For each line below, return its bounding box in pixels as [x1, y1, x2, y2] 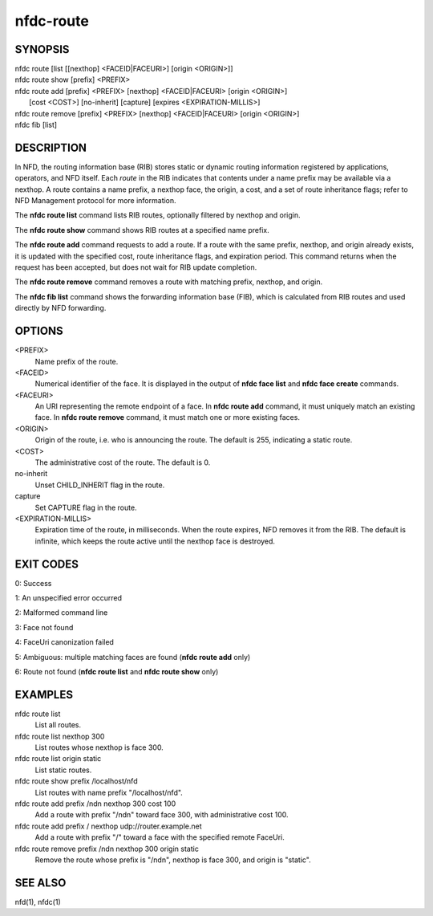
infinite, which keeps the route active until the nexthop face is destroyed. [34, 536, 276, 546]
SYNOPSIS [14, 43, 70, 56]
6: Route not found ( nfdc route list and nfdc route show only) [14, 667, 219, 677]
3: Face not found [14, 622, 74, 632]
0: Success [14, 578, 52, 588]
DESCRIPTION [14, 140, 87, 154]
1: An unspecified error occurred [14, 593, 123, 603]
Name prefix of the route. [34, 356, 119, 366]
